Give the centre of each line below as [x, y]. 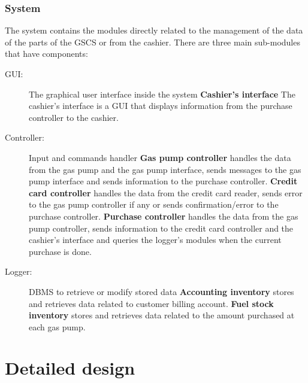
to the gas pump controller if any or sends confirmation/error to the [154, 204]
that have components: [46, 54]
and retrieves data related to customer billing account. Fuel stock [151, 303]
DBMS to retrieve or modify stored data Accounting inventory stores [161, 291]
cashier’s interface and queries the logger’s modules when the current [155, 240]
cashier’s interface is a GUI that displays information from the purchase [161, 106]
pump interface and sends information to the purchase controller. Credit [163, 181]
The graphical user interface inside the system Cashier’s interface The [162, 94]
